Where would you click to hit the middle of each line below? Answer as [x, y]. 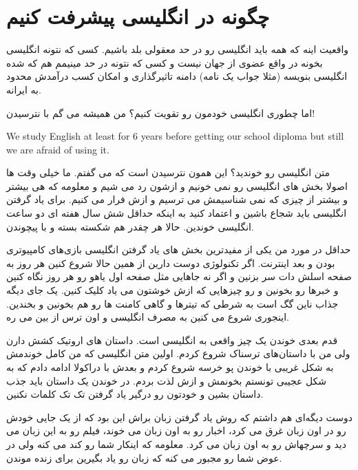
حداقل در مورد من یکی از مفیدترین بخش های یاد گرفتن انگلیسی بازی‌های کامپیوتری [179, 249]
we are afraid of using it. [58, 149]
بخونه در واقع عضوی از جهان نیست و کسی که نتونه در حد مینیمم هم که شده [165, 62]
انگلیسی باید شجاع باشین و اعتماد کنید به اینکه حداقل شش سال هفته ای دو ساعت [177, 213]
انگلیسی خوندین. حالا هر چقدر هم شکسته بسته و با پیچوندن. [130, 226]
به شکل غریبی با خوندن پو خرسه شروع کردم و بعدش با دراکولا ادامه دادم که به [170, 367]
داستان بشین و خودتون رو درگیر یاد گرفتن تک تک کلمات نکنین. [135, 394]
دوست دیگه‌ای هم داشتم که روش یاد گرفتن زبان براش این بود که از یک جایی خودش [180, 417]
